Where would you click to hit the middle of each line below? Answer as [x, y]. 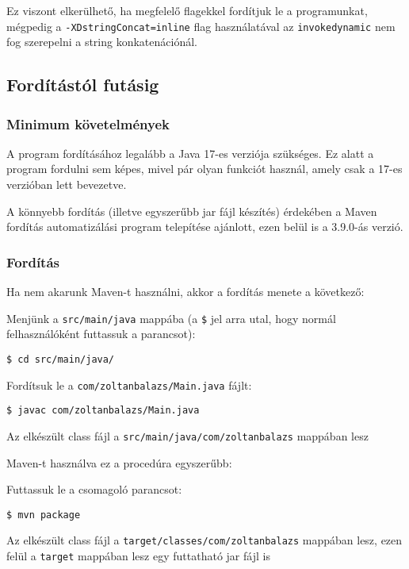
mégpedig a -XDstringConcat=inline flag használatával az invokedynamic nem [201, 26]
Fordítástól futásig [83, 85]
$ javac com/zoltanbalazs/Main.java [103, 411]
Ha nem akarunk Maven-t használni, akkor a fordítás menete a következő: [185, 292]
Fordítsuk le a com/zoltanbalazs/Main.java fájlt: [129, 384]
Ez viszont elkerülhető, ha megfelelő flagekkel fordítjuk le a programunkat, [187, 10]
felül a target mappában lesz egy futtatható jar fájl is [138, 556]
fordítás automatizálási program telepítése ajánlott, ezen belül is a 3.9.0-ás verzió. [205, 227]
